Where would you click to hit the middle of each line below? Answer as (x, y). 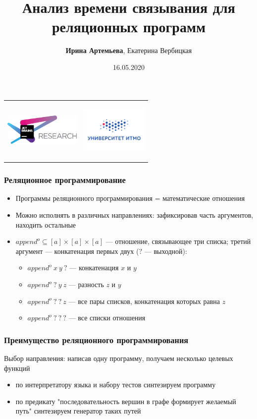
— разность (86, 284)
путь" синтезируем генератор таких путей (78, 411)
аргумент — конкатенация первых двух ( (77, 251)
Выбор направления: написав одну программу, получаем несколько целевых (119, 358)
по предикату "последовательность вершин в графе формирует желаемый (126, 401)
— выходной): (166, 251)
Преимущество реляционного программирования (96, 339)
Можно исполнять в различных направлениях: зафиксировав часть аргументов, (134, 215)
